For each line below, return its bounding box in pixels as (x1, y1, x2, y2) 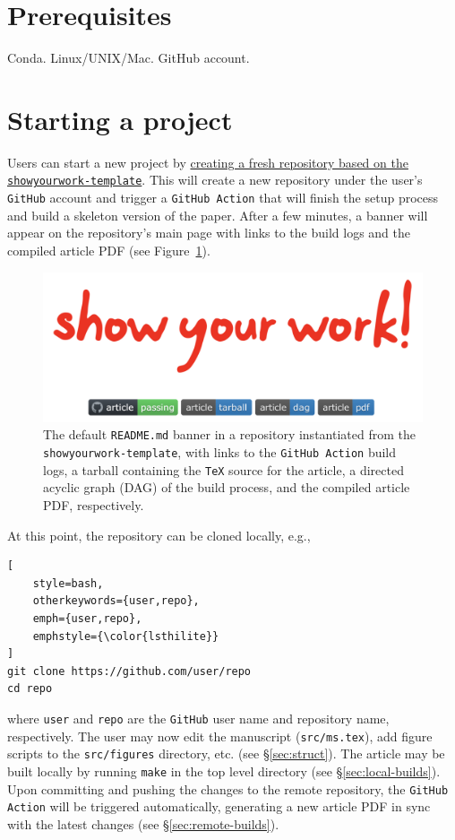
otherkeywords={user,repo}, (32, 594, 200, 608)
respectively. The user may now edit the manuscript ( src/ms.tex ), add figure (7, 726, 433, 745)
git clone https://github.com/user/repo (7, 664, 252, 678)
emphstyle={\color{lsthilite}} (32, 629, 219, 643)
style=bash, (32, 576, 104, 590)
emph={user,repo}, (32, 611, 142, 625)
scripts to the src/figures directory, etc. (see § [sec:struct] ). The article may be (7, 744, 445, 763)
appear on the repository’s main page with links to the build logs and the (7, 223, 411, 242)
